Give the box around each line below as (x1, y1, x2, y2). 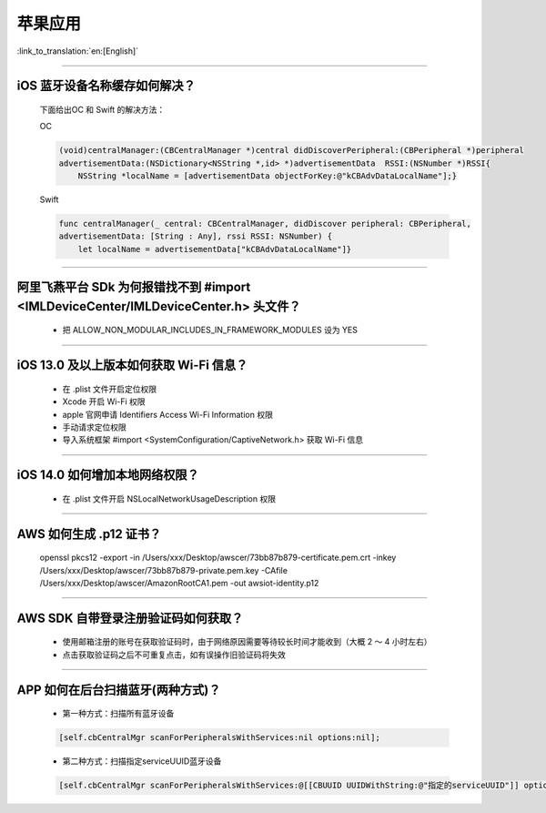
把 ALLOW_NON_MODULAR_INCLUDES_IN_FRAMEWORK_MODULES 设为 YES (62, 324, 359, 336)
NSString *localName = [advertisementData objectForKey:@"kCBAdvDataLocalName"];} (77, 171, 458, 181)
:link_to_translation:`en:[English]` (16, 46, 139, 56)
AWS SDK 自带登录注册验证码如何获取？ (16, 610, 244, 625)
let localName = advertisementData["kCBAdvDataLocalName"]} (77, 244, 352, 254)
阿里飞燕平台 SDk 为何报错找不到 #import (16, 279, 251, 295)
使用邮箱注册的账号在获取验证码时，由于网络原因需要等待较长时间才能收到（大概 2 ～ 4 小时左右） (62, 636, 432, 647)
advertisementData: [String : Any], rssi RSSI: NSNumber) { (58, 231, 333, 241)
